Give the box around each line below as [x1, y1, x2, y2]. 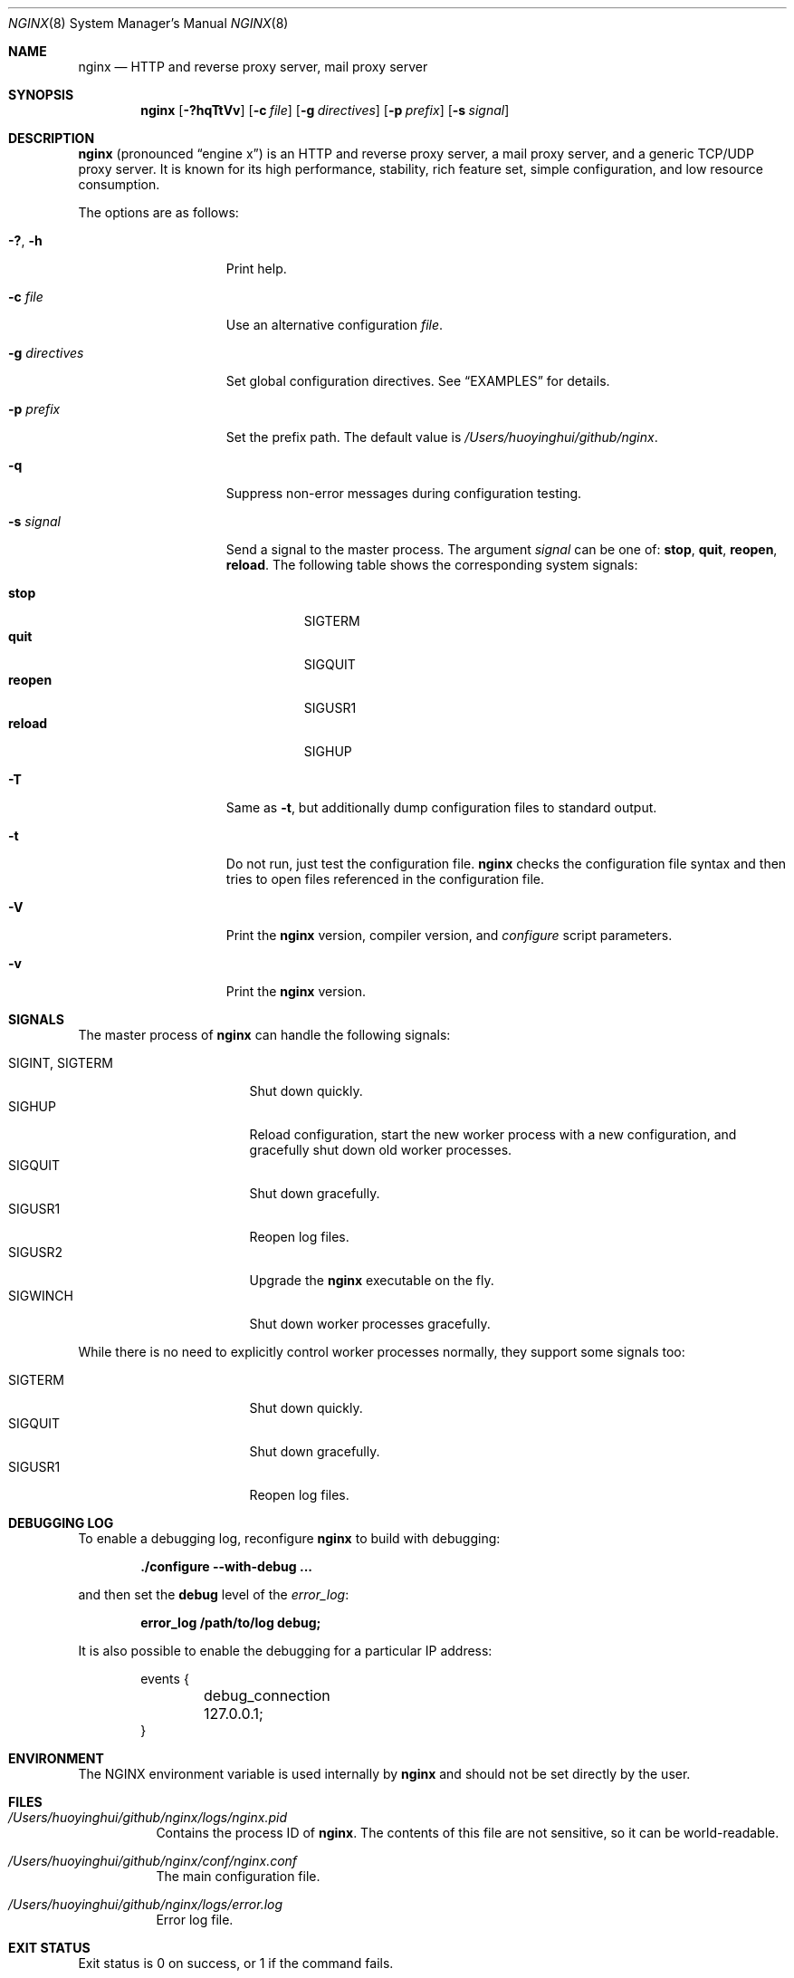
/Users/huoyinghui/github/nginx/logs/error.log [8, 1896, 283, 1912]
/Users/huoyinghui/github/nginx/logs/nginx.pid [8, 1810, 287, 1825]
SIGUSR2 [8, 1244, 63, 1260]
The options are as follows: [78, 205, 239, 220]
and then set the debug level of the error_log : [78, 1587, 349, 1602]
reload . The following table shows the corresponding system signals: [225, 557, 638, 572]
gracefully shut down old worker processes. [249, 1142, 512, 1157]
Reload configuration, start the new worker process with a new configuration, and [249, 1127, 737, 1142]
